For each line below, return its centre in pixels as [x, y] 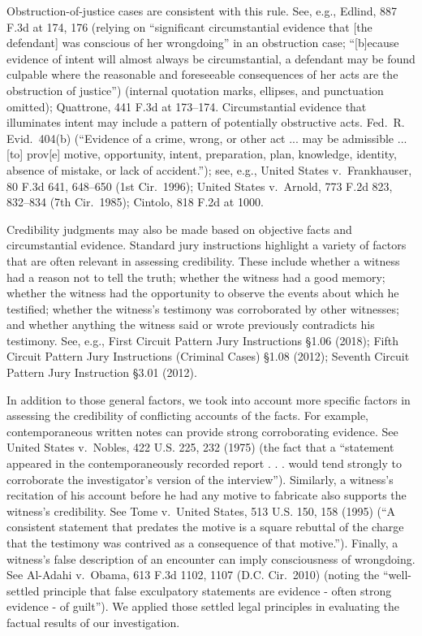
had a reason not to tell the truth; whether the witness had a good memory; [196, 277]
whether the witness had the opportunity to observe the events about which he [203, 293]
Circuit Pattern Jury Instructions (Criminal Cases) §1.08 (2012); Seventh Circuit [208, 356]
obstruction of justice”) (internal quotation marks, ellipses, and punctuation [195, 90]
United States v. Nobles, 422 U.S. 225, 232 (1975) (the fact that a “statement [200, 447]
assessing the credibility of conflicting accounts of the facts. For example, [187, 415]
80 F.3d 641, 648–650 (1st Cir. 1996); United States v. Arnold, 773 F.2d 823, [200, 186]
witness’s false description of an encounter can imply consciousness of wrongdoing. [211, 558]
